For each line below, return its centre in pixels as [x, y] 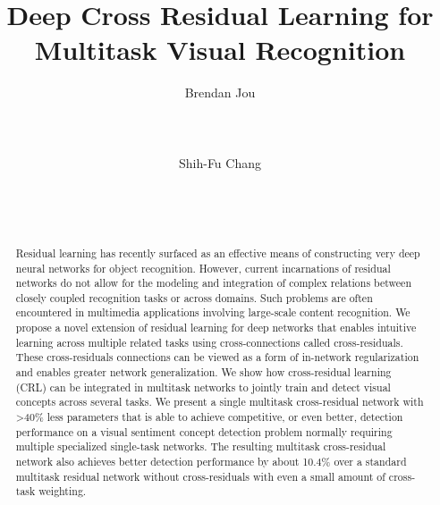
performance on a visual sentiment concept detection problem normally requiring [204, 431]
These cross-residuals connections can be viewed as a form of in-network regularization [217, 357]
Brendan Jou [220, 93]
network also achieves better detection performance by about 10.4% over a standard [211, 462]
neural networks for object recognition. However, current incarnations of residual [203, 268]
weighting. [63, 491]
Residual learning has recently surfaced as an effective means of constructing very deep [218, 252]
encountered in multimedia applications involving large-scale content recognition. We [213, 312]
